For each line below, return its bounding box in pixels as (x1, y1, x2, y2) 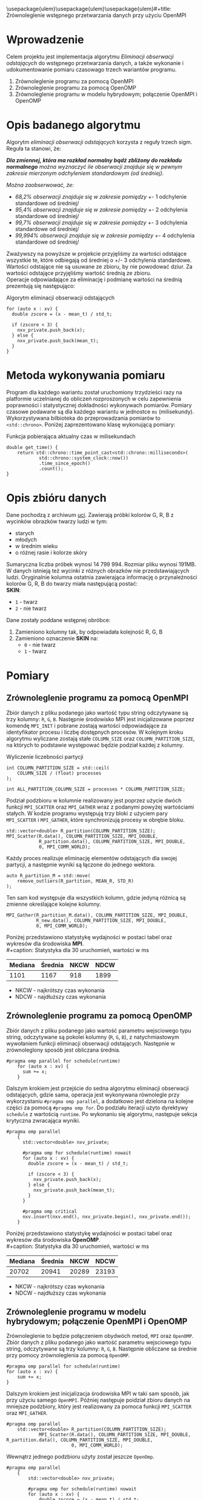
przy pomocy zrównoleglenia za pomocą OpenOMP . (6, 1352, 130, 1359)
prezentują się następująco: (6, 282, 76, 289)
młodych (15, 536, 38, 543)
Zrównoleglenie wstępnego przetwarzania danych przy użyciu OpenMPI (6, 12, 187, 19)
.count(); (38, 465, 64, 471)
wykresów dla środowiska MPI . (6, 940, 84, 947)
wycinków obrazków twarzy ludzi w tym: (6, 518, 108, 525)
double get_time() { (6, 444, 59, 450)
